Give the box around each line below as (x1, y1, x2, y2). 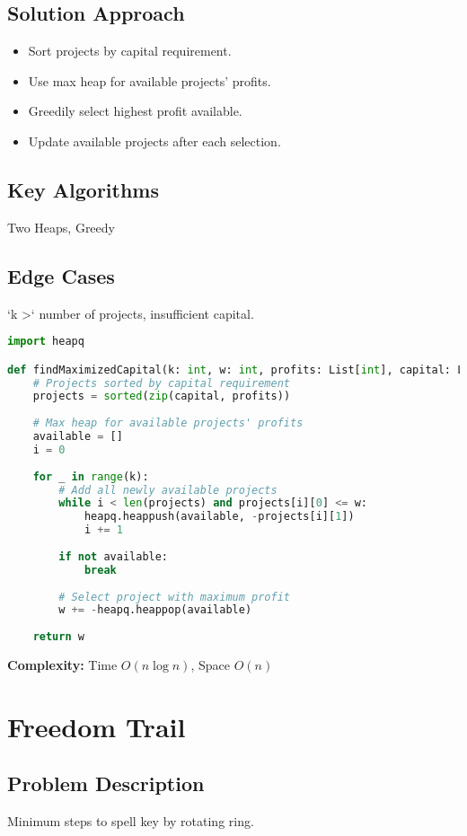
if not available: (58, 550, 169, 563)
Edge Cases (7, 261, 115, 289)
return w (32, 630, 84, 644)
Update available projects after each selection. (28, 131, 281, 150)
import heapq (7, 335, 84, 348)
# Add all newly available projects (58, 483, 278, 497)
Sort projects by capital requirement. (28, 41, 232, 60)
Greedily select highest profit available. (28, 101, 242, 120)
